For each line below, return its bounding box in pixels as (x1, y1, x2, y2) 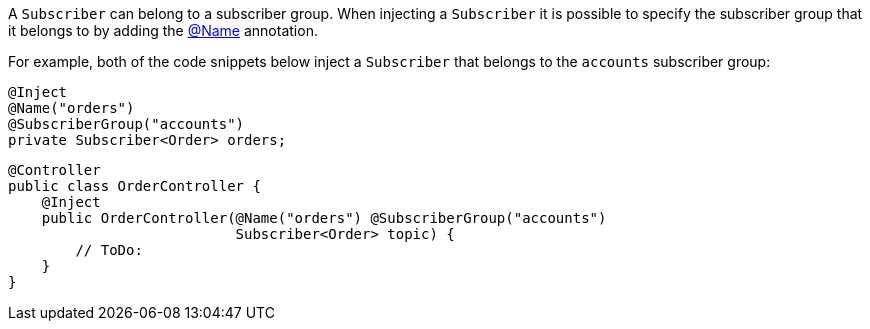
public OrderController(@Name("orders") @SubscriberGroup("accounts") (41, 210, 607, 226)
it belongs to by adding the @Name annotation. (8, 22, 318, 39)
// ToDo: (75, 242, 143, 258)
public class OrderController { (8, 178, 261, 194)
